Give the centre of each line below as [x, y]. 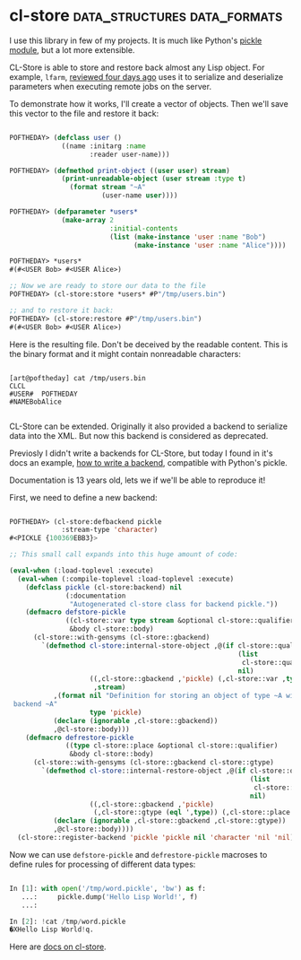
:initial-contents [143, 228]
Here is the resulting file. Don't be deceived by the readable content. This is [149, 344]
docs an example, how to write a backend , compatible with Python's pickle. [149, 462]
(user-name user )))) [140, 196]
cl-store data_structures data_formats [146, 16]
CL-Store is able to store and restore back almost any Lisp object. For [137, 67]
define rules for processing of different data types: [103, 864]
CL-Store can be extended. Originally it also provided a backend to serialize [149, 426]
